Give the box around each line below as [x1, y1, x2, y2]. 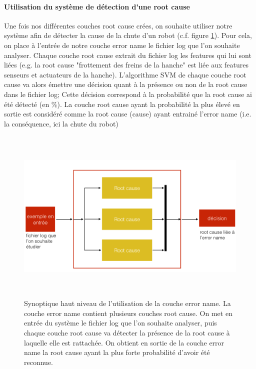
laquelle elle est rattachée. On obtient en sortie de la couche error [24, 337, 224, 347]
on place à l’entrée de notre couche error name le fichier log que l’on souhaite [4, 39, 240, 50]
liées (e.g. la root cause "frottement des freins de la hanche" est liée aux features [4, 59, 248, 70]
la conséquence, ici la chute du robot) [4, 118, 118, 128]
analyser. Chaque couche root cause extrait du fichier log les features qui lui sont [4, 49, 251, 60]
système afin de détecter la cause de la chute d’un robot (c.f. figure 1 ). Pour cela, [4, 30, 252, 40]
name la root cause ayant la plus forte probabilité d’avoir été [24, 347, 210, 357]
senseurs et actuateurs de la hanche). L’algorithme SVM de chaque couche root [4, 69, 246, 79]
